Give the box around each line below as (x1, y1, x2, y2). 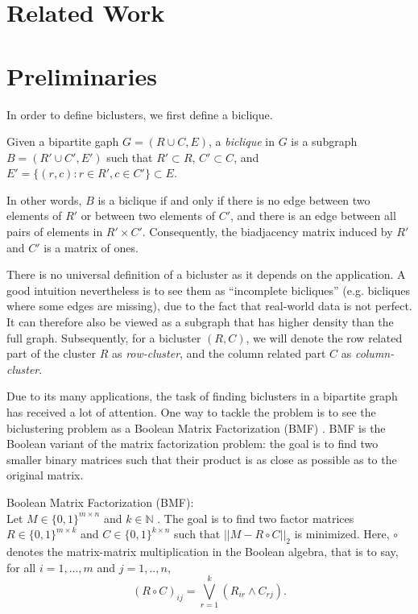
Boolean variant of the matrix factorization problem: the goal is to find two (6, 435, 379, 452)
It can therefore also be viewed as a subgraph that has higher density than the (6, 313, 394, 330)
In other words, (6, 191, 82, 208)
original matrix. (6, 467, 84, 483)
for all (6, 558, 36, 575)
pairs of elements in (6, 223, 103, 240)
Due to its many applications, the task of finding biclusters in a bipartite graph (6, 388, 398, 404)
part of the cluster (6, 345, 96, 362)
